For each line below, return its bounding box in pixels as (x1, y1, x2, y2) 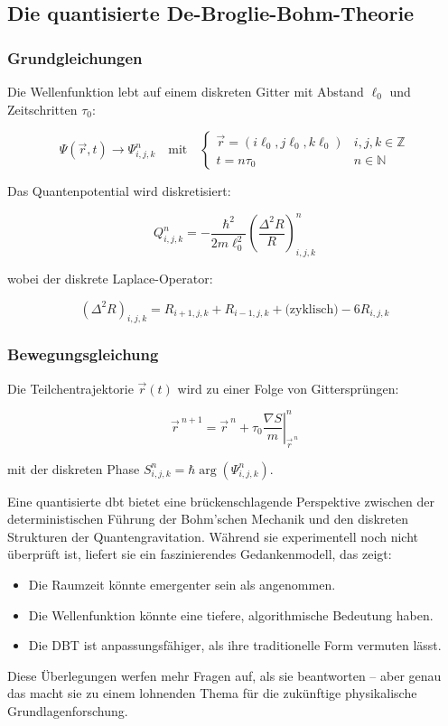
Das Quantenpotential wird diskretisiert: (7, 181, 231, 200)
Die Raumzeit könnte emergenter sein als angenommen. (28, 574, 336, 593)
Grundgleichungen (7, 46, 143, 69)
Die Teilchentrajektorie (7, 378, 134, 397)
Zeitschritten (7, 99, 78, 118)
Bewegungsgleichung (7, 343, 159, 366)
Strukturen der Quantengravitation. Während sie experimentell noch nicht (7, 526, 418, 545)
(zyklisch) (285, 302, 339, 316)
